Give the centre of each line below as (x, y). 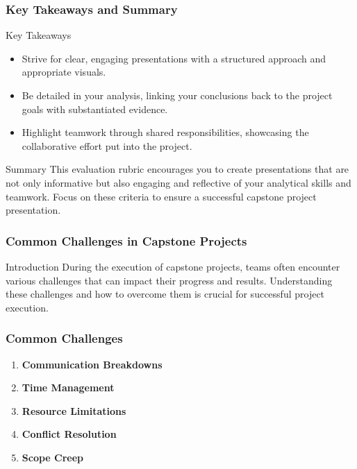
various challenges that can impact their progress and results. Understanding (169, 280)
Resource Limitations (74, 410)
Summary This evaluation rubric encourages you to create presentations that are (177, 169)
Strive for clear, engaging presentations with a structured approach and (174, 58)
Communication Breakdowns (92, 364)
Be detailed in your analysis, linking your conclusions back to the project (177, 95)
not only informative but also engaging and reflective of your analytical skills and (178, 182)
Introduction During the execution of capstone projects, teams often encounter (173, 266)
